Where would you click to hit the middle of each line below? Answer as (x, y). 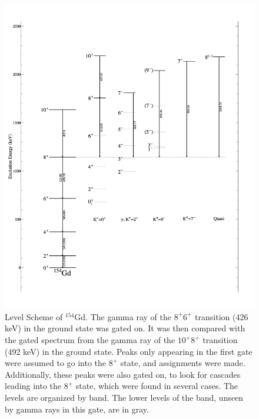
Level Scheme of (34, 316)
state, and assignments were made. (183, 363)
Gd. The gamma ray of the (123, 316)
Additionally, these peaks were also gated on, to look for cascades (123, 374)
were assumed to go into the (56, 363)
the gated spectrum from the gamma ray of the (90, 340)
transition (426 (222, 316)
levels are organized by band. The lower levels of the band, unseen (124, 397)
